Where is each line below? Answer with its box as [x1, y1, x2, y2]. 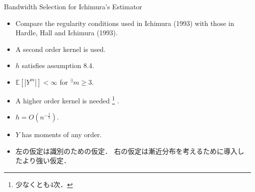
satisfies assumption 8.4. [22, 60, 94, 71]
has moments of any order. [22, 129, 102, 140]
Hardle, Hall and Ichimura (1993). [15, 27, 118, 38]
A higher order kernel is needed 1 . [15, 94, 119, 105]
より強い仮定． [22, 155, 71, 166]
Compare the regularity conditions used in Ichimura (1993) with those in [15, 18, 234, 28]
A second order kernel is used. [15, 44, 106, 54]
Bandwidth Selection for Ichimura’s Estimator [4, 1, 142, 11]
